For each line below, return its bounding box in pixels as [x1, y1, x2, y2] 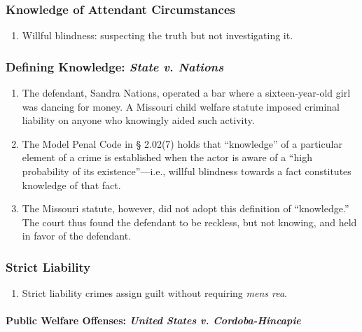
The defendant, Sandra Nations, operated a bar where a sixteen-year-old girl [22, 85, 351, 100]
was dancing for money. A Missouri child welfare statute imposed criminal [22, 99, 340, 113]
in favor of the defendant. [22, 228, 132, 243]
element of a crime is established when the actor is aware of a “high [22, 150, 312, 165]
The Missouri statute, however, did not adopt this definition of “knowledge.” [22, 201, 349, 216]
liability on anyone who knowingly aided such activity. [22, 113, 255, 127]
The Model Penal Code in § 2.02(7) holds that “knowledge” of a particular [22, 136, 342, 151]
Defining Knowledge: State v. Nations [6, 57, 224, 75]
